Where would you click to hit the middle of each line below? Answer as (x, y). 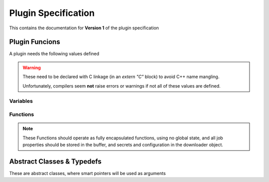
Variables (21, 101)
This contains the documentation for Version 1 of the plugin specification (84, 28)
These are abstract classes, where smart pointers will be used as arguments (88, 173)
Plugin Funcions (35, 42)
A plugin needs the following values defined (54, 54)
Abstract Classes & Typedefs (55, 161)
